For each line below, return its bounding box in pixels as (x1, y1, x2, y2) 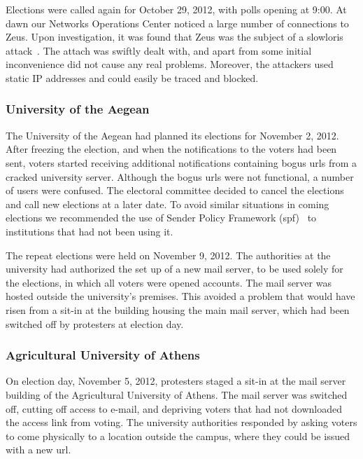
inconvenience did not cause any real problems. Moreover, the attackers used (6, 57, 334, 71)
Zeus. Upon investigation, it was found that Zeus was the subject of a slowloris (6, 29, 343, 44)
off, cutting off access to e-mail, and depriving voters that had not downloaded (6, 401, 342, 416)
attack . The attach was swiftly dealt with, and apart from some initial (6, 43, 312, 57)
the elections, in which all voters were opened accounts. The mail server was (6, 275, 332, 289)
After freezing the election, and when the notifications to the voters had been (6, 142, 337, 156)
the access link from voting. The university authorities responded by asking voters (6, 415, 357, 430)
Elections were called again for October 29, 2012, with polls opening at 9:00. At (6, 2, 347, 16)
